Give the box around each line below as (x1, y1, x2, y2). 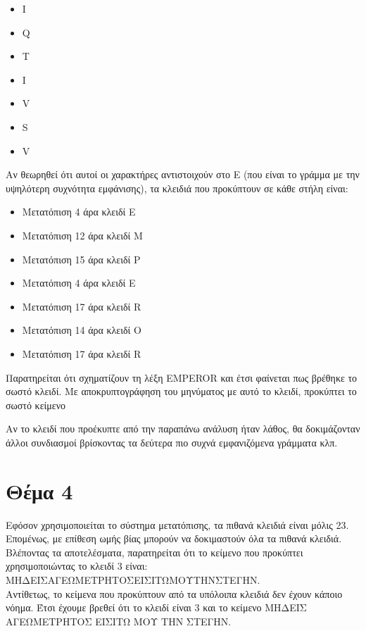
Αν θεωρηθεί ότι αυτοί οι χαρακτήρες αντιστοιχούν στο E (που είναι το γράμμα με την (6, 167, 360, 182)
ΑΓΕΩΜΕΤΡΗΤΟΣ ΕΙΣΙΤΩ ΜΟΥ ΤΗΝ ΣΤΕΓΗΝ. (6, 613, 232, 628)
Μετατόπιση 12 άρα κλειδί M (22, 227, 143, 242)
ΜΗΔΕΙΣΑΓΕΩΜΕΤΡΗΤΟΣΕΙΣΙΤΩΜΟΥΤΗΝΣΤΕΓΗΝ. (6, 572, 260, 587)
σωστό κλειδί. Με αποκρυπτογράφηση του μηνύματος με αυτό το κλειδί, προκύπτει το (6, 384, 357, 399)
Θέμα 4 (6, 476, 73, 505)
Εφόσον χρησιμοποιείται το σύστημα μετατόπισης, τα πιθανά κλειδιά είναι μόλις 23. (6, 517, 349, 532)
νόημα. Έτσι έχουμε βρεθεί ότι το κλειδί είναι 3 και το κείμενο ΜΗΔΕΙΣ (6, 600, 307, 615)
